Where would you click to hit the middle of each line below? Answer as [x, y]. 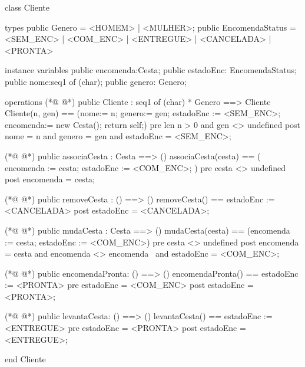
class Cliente [27, 7]
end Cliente [25, 359]
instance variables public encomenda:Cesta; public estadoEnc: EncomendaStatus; [151, 70]
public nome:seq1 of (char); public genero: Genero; [96, 81]
